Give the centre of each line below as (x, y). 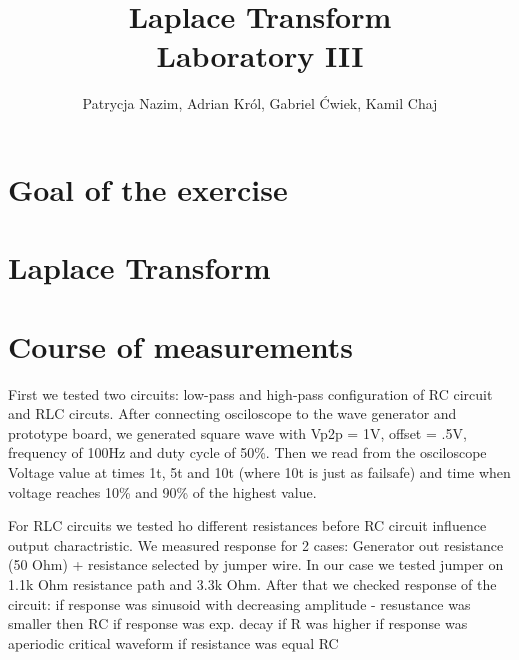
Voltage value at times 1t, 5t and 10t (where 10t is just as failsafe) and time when (259, 471)
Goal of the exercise (148, 188)
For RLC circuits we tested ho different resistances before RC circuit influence (247, 525)
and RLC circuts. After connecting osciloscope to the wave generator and (232, 413)
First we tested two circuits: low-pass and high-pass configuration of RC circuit (250, 393)
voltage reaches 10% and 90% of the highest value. (162, 491)
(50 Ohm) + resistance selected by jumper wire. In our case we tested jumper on (256, 564)
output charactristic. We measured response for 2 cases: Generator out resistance (256, 544)
